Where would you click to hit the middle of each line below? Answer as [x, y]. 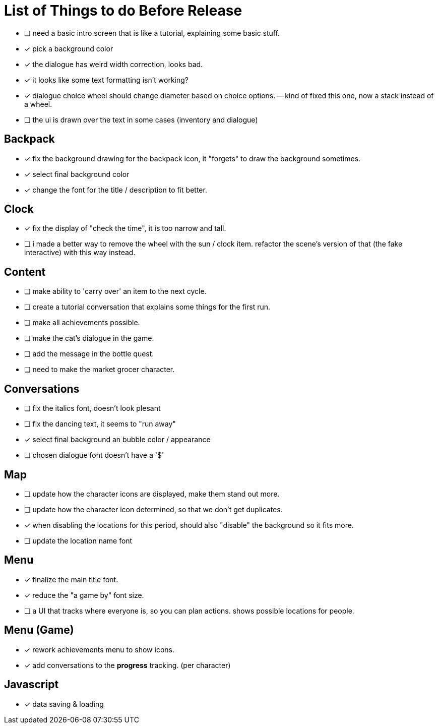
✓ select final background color [77, 174]
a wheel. [38, 104]
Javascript [32, 685]
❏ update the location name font [78, 540]
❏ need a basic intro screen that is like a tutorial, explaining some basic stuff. [152, 33]
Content [25, 272]
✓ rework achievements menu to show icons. [99, 649]
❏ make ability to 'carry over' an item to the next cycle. [115, 291]
